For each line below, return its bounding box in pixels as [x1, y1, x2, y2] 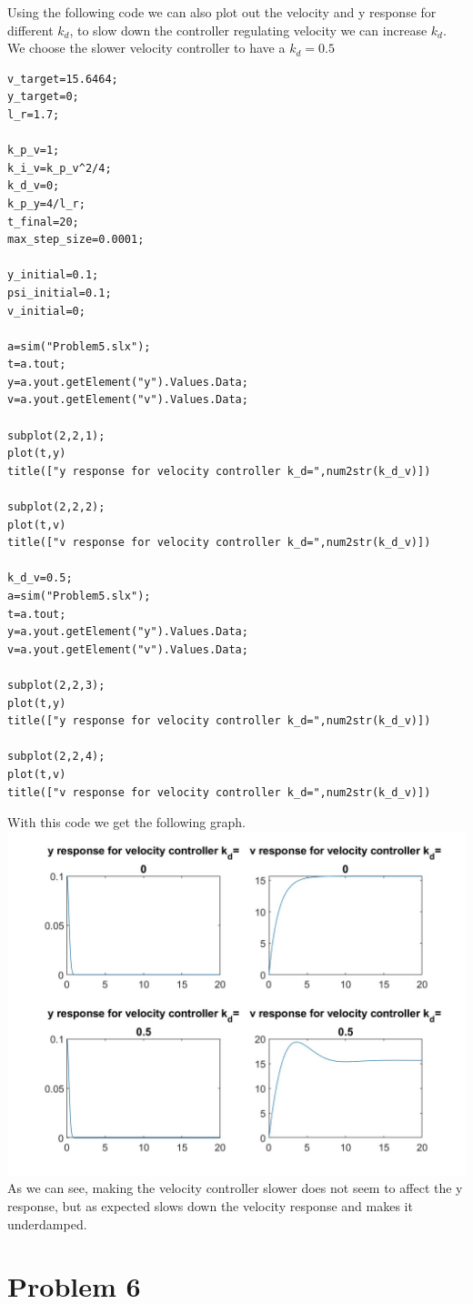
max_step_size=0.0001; [7, 233, 145, 247]
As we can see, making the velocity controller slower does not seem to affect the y [7, 1178, 463, 1198]
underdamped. [7, 1214, 87, 1233]
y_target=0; [7, 90, 79, 104]
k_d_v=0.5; [7, 571, 73, 585]
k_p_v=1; [7, 144, 60, 157]
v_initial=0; [7, 304, 86, 318]
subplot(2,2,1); [7, 429, 106, 442]
